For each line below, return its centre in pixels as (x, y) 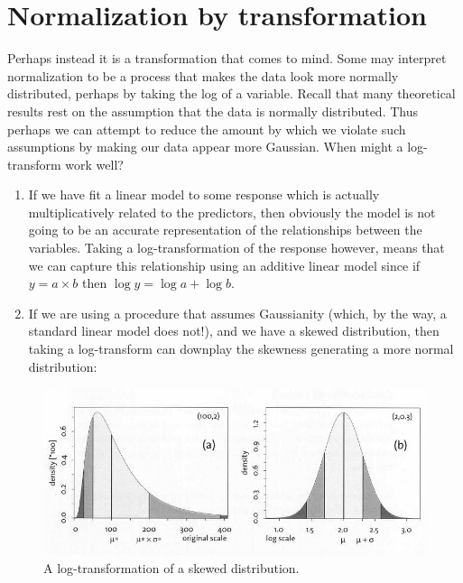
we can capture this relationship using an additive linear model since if (224, 265)
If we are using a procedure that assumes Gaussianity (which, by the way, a (237, 313)
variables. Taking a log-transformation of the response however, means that (236, 248)
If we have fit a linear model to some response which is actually (204, 194)
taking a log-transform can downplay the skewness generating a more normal (241, 349)
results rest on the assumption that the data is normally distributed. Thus (213, 111)
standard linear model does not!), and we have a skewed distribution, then (234, 331)
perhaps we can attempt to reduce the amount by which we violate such (207, 129)
